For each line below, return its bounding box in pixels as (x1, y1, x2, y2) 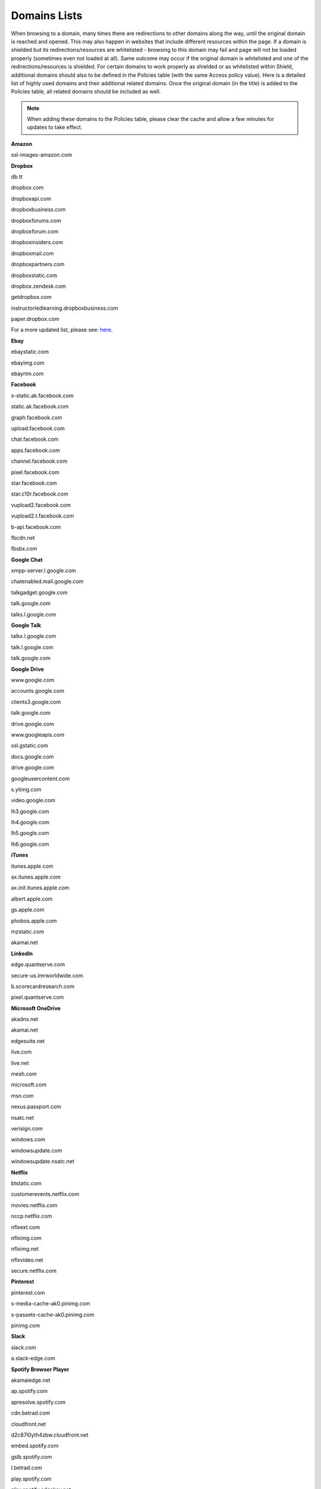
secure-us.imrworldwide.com (11, 971, 83, 979)
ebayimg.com (11, 359, 45, 366)
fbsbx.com (11, 545, 37, 552)
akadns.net (11, 1015, 39, 1023)
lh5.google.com (11, 830, 49, 837)
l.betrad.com (11, 1464, 43, 1471)
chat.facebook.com (11, 435, 59, 443)
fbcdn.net (11, 534, 35, 541)
